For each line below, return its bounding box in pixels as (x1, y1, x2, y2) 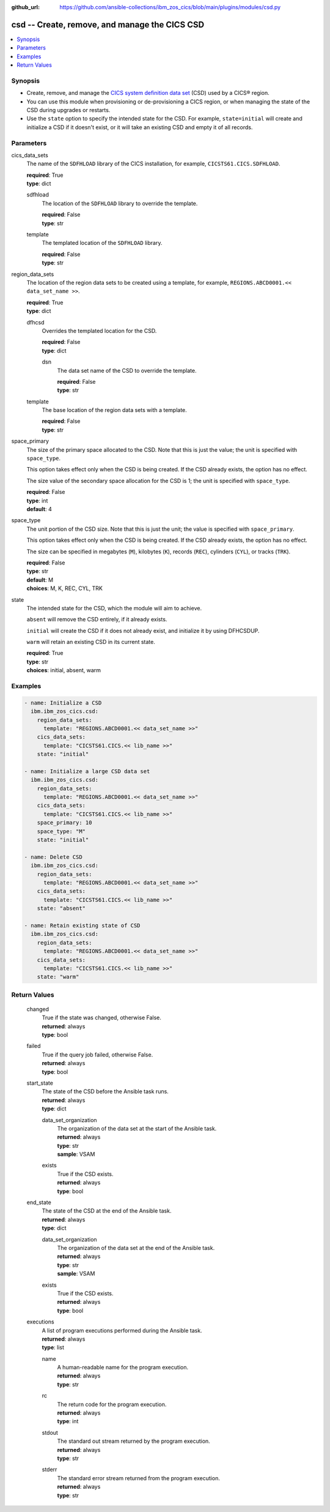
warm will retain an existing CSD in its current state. (26, 638, 155, 646)
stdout (42, 1429, 58, 1436)
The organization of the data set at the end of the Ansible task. (57, 1244, 215, 1251)
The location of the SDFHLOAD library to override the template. (42, 200, 198, 207)
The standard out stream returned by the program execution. (57, 1437, 210, 1445)
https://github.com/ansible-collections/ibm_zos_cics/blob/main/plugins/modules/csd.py (59, 4, 281, 10)
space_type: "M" (37, 828, 86, 835)
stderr (42, 1466, 57, 1473)
